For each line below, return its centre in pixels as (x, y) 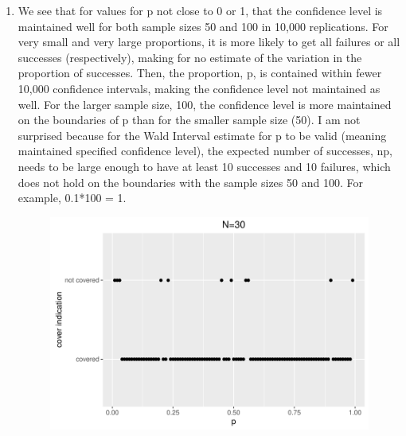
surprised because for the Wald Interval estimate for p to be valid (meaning (202, 135)
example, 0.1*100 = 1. (72, 198)
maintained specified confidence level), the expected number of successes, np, (205, 151)
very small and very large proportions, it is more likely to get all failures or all (209, 42)
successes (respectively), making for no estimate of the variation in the (190, 57)
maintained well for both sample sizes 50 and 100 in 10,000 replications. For (203, 26)
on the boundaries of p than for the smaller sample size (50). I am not (189, 120)
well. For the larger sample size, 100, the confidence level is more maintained (205, 104)
